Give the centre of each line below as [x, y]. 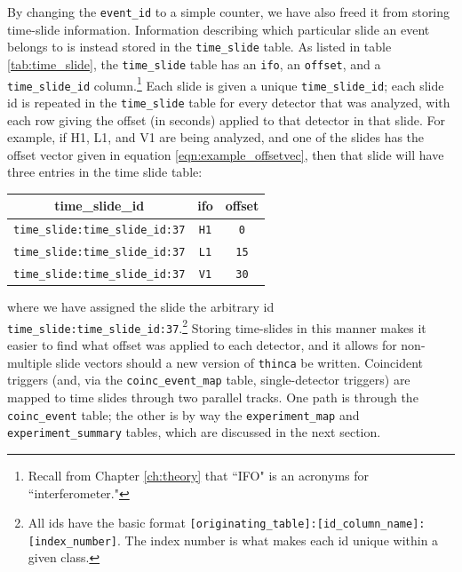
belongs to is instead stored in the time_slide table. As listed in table [199, 47]
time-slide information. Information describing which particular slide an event [219, 29]
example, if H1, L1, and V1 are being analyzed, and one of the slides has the [216, 137]
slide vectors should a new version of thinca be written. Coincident [239, 362]
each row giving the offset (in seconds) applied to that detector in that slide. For [226, 119]
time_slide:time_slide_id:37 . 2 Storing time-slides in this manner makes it [217, 326]
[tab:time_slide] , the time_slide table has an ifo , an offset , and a [194, 64]
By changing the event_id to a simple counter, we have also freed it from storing [229, 12]
